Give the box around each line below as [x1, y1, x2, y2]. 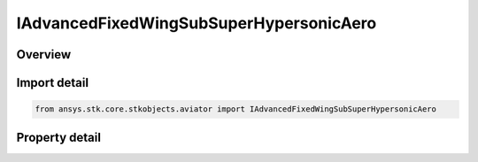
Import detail [16, 75, 89, 90]
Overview [16, 47, 72, 62]
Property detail [16, 129, 102, 145]
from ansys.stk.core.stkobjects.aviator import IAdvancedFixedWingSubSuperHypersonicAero [35, 104, 437, 114]
